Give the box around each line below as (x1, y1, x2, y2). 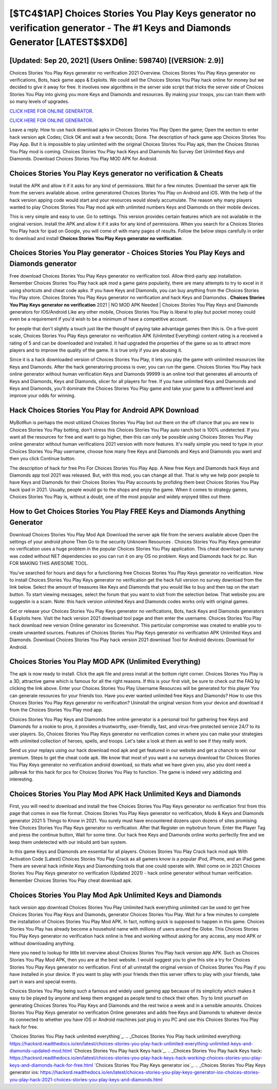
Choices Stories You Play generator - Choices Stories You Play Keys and (9, 248, 245, 257)
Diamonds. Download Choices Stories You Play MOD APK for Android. (9, 155, 157, 161)
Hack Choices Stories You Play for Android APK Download (9, 406, 199, 415)
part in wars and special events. (9, 978, 77, 985)
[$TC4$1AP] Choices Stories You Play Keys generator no (9, 8, 256, 19)
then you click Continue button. (9, 456, 76, 462)
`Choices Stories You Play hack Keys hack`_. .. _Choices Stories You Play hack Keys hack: (72, 1048, 263, 1054)
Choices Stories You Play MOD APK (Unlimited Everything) (9, 657, 201, 666)
